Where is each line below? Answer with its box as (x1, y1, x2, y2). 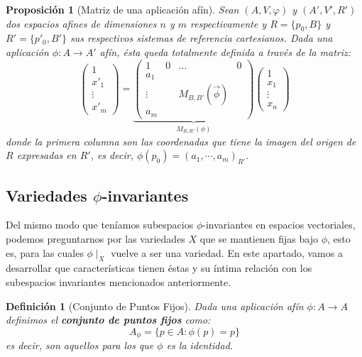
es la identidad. (166, 338, 234, 353)
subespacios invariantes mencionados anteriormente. (6, 275, 231, 290)
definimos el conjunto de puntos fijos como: (6, 312, 211, 327)
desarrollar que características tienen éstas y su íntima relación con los (6, 260, 312, 275)
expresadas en (16, 148, 77, 163)
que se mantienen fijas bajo (199, 231, 318, 246)
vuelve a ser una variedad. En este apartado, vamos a (111, 245, 343, 260)
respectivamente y (190, 16, 267, 31)
